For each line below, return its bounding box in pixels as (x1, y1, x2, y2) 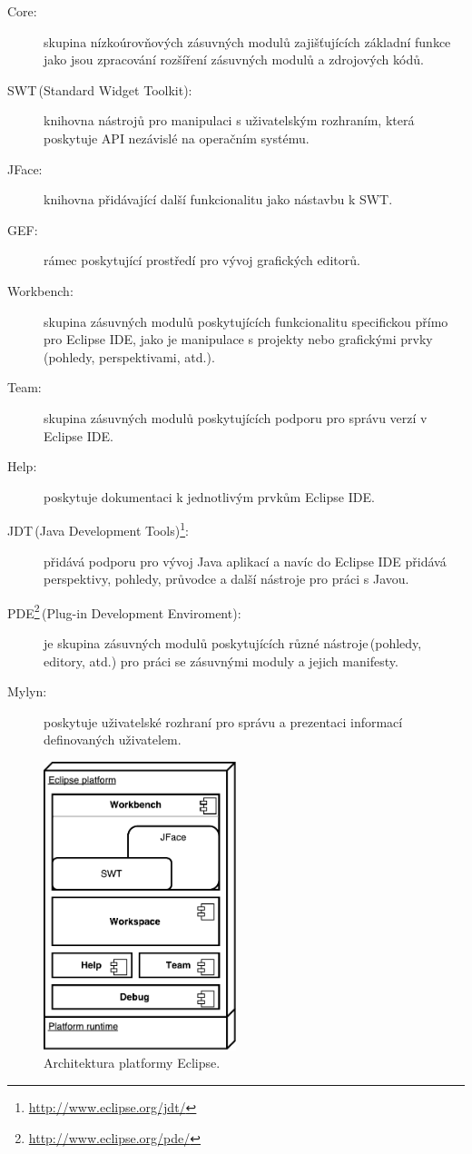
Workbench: (7, 281, 74, 300)
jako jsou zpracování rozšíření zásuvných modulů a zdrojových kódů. (44, 50, 424, 69)
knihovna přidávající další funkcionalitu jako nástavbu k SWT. (44, 190, 393, 209)
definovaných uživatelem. (44, 730, 182, 749)
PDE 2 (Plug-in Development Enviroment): (7, 600, 241, 622)
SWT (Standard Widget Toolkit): (7, 80, 192, 99)
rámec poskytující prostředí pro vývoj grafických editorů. (44, 251, 360, 270)
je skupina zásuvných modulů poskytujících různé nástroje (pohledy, (44, 633, 422, 652)
